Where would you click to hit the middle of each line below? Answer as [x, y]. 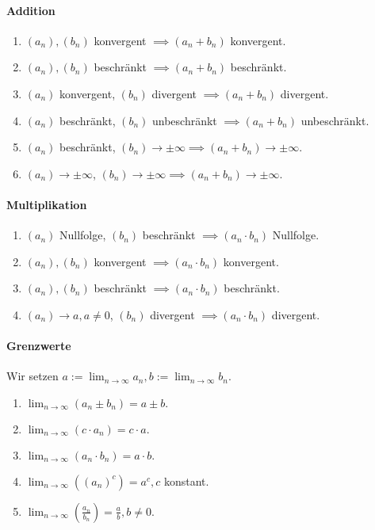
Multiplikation [47, 204]
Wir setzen [33, 376]
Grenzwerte [39, 346]
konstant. [186, 480]
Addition [31, 10]
